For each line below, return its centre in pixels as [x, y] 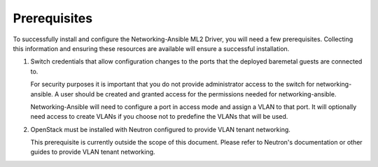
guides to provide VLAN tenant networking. [93, 152]
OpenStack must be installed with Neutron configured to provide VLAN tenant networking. [160, 129]
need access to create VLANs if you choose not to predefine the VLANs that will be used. [159, 117]
